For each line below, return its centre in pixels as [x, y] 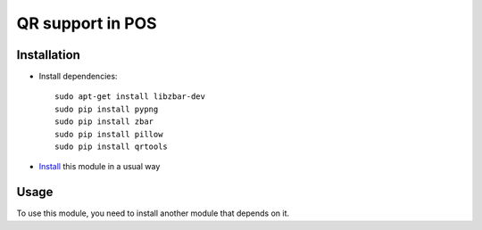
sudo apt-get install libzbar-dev [130, 97]
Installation [48, 55]
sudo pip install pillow [109, 134]
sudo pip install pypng [107, 109]
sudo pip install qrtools [112, 147]
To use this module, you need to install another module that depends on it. [153, 213]
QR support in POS [87, 23]
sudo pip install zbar [104, 122]
